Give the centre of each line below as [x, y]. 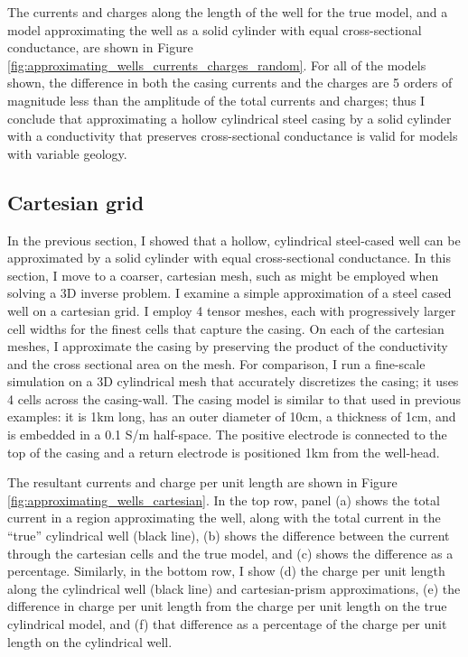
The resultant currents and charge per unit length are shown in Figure [202, 482]
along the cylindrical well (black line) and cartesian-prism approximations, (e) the [234, 588]
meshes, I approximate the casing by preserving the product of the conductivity [228, 346]
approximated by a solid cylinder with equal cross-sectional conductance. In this [229, 258]
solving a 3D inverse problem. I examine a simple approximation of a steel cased [229, 293]
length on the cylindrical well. [90, 641]
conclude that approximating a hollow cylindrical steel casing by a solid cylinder [229, 118]
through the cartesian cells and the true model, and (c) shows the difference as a [230, 553]
